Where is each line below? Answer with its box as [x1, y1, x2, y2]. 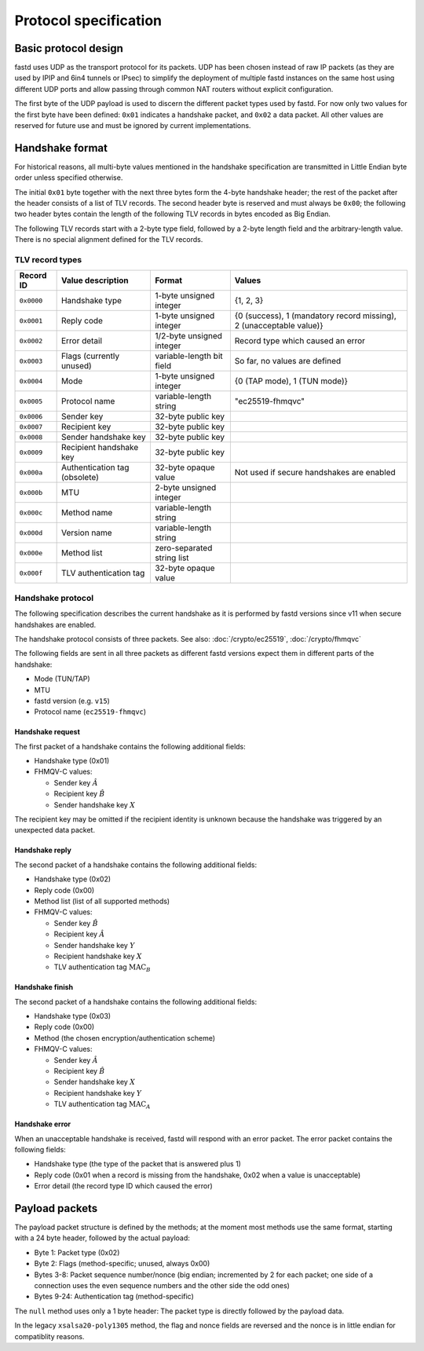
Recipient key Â [53, 929, 105, 939]
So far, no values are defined [234, 356, 342, 367]
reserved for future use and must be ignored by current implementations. [14, 121, 251, 130]
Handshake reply [14, 845, 72, 855]
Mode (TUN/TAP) [34, 674, 90, 683]
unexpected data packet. [14, 826, 96, 835]
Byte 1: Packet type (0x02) [34, 1247, 120, 1257]
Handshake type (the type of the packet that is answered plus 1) [34, 1159, 241, 1169]
